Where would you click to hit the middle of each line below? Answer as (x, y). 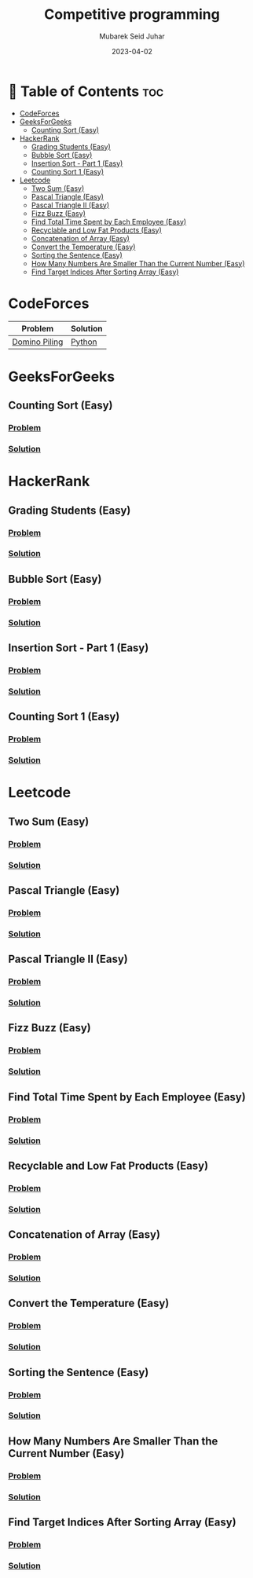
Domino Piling (38, 342)
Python (84, 342)
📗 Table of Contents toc (86, 91)
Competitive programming (132, 15)
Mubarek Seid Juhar (132, 36)
